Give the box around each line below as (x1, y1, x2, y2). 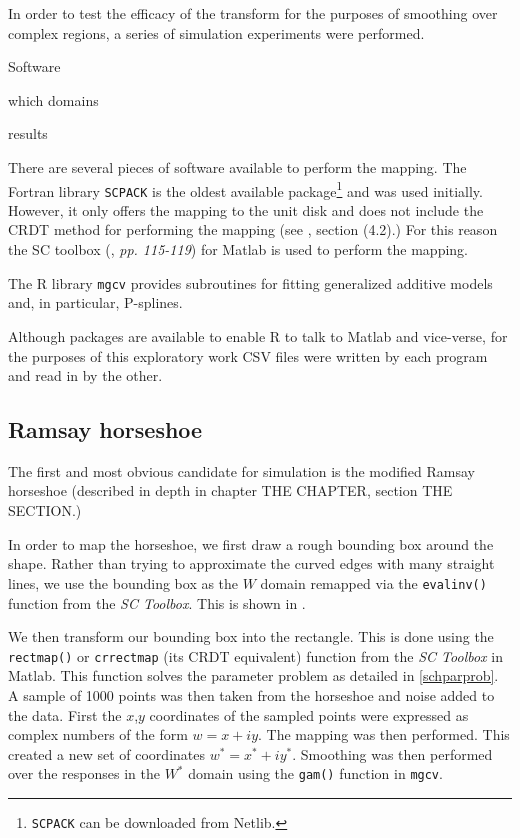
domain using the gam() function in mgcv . (188, 763, 443, 784)
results (8, 123, 48, 144)
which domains (8, 89, 99, 110)
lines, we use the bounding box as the (8, 572, 239, 593)
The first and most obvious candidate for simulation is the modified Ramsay (8, 460, 476, 481)
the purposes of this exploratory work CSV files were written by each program (8, 345, 488, 366)
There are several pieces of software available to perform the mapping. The (8, 156, 467, 177)
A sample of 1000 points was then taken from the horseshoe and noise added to (8, 684, 495, 705)
